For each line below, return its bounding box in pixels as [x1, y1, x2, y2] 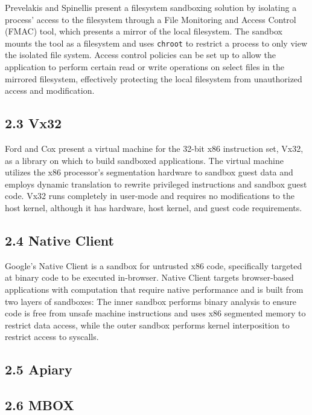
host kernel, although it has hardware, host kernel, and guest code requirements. [5, 201, 302, 214]
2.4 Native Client [5, 230, 114, 249]
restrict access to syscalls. [5, 330, 99, 343]
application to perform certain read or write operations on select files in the [5, 60, 284, 73]
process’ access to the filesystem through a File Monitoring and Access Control [5, 13, 296, 25]
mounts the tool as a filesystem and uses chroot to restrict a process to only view [5, 36, 308, 49]
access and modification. [5, 84, 95, 97]
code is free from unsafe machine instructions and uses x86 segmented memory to [5, 307, 306, 319]
